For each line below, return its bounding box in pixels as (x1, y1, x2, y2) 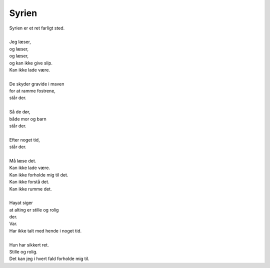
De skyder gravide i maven (9, 80, 64, 87)
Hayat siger (9, 200, 33, 206)
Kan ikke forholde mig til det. (9, 171, 68, 177)
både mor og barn (9, 115, 47, 122)
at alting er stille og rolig (9, 206, 59, 212)
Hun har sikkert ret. (9, 241, 49, 247)
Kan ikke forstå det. (9, 179, 49, 185)
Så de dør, (9, 109, 30, 115)
